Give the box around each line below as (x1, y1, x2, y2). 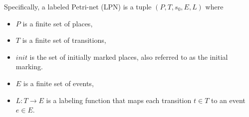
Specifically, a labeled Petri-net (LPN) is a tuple (4, 1, 152, 11)
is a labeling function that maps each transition (46, 95, 192, 105)
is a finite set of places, (22, 18, 93, 28)
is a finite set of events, (23, 78, 94, 88)
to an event (211, 95, 246, 105)
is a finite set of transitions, (22, 35, 106, 45)
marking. (15, 61, 43, 72)
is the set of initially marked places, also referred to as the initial (29, 51, 228, 62)
